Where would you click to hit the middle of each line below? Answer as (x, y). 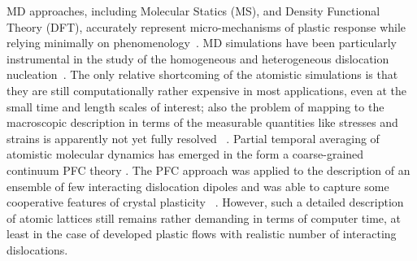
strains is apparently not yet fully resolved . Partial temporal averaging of (193, 138)
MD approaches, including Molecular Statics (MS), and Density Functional (193, 11)
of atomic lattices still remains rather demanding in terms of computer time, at (204, 217)
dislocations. (37, 249)
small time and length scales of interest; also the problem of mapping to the (195, 106)
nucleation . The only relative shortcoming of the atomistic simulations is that (202, 74)
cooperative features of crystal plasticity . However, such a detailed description (205, 202)
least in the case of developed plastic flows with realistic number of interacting (202, 234)
